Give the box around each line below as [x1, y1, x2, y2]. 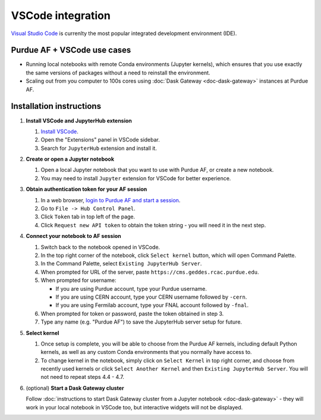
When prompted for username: [40, 277, 117, 284]
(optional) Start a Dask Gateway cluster [26, 384, 124, 391]
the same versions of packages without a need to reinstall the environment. [26, 69, 210, 76]
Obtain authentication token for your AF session [26, 186, 147, 193]
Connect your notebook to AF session [26, 233, 121, 240]
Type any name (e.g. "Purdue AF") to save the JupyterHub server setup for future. [40, 318, 243, 325]
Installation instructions [11, 101, 101, 111]
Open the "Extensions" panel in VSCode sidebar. [40, 136, 160, 143]
